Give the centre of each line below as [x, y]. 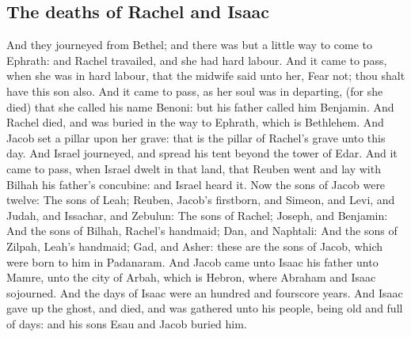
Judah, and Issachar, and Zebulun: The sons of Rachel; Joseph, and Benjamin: [197, 215]
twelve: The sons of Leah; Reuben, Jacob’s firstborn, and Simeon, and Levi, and [201, 200]
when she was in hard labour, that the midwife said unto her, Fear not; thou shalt [206, 76]
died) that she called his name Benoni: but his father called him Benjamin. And [200, 106]
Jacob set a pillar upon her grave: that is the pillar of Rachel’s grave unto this [196, 137]
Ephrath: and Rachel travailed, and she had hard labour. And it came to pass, [197, 60]
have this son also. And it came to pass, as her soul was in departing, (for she [195, 91]
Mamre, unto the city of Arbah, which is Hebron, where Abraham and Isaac [191, 277]
